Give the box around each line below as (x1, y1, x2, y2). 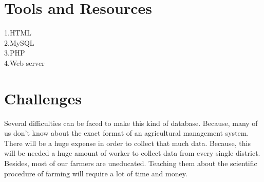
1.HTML (4, 27, 32, 38)
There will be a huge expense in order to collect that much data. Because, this (4, 137, 251, 148)
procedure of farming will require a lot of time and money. (4, 168, 187, 178)
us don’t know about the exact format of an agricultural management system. (4, 128, 249, 138)
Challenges (4, 87, 82, 108)
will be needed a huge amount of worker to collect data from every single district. (4, 148, 260, 158)
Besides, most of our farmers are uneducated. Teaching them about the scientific (4, 158, 257, 168)
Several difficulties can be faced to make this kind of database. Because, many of (4, 117, 258, 128)
